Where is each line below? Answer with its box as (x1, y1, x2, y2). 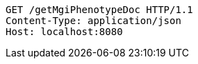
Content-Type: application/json (6, 15, 181, 26)
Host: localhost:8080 (6, 26, 123, 37)
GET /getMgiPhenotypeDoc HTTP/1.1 (6, 4, 193, 15)
